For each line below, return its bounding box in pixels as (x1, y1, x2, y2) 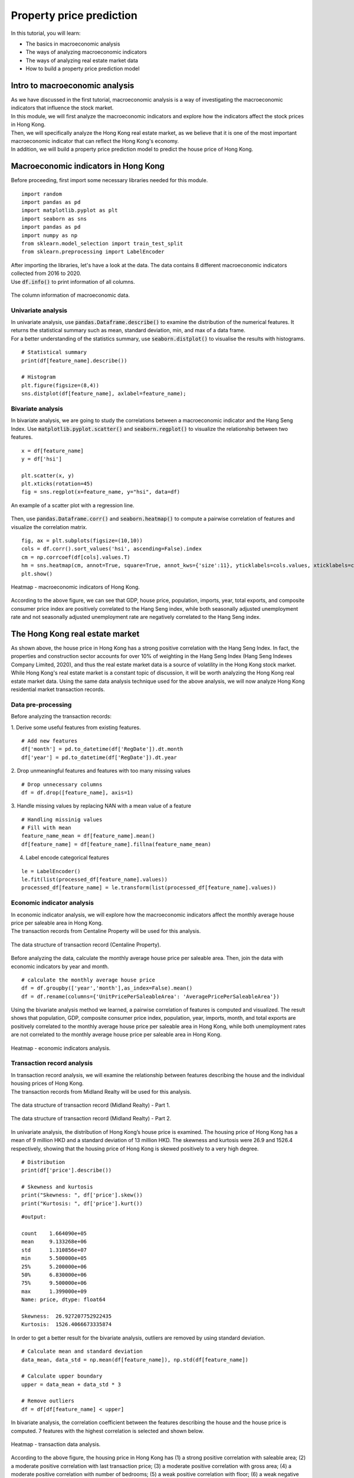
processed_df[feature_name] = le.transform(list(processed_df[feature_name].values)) (21, 884, 277, 891)
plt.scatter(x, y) (21, 472, 75, 479)
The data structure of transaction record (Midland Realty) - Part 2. (11, 1115, 172, 1122)
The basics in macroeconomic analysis (25, 40, 120, 47)
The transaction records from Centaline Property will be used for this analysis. (11, 928, 201, 935)
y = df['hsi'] (21, 455, 62, 462)
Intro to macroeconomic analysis (11, 80, 135, 90)
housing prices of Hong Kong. (11, 1080, 84, 1087)
